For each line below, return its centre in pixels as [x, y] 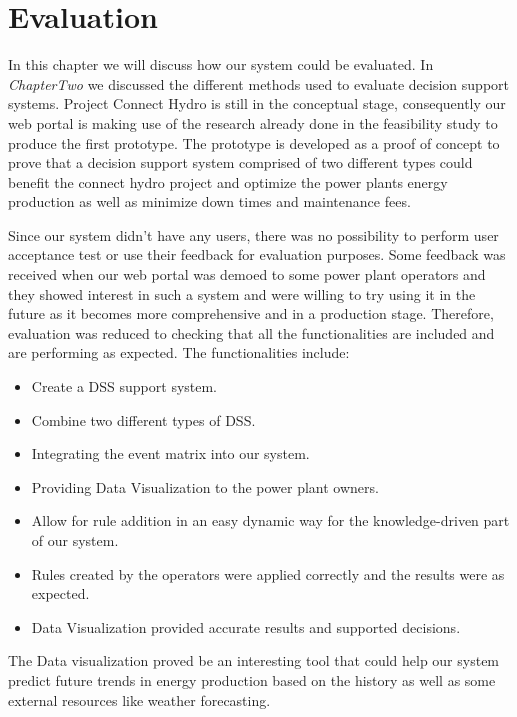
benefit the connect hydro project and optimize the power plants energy [228, 181]
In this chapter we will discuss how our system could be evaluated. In [221, 64]
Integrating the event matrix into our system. [170, 453]
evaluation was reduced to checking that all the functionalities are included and [251, 332]
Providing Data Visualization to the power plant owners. [205, 486]
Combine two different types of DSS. [143, 419]
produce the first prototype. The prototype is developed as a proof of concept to [254, 142]
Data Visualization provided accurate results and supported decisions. [246, 626]
